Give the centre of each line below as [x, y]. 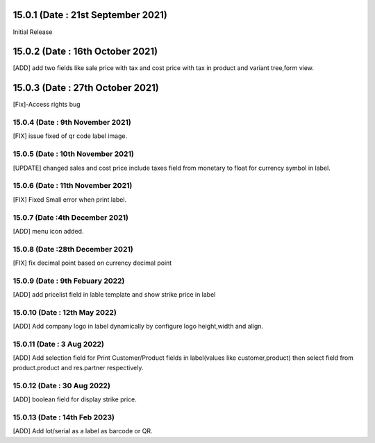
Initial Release [33, 32]
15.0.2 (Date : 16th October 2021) [85, 52]
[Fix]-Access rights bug [47, 105]
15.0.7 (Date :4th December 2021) [70, 217]
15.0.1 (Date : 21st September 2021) [90, 15]
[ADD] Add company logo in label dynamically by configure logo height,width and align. [138, 327]
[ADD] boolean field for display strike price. [75, 399]
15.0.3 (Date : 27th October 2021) [86, 88]
